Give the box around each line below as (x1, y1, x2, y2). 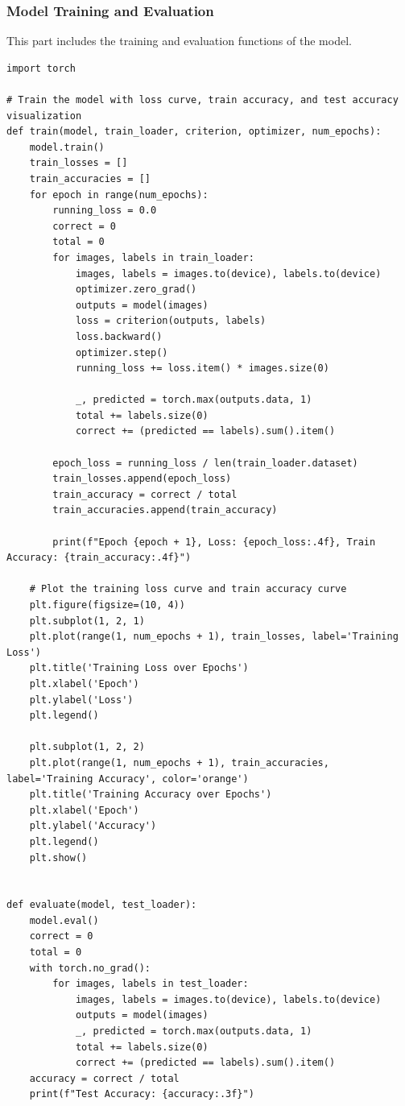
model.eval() (29, 914, 99, 926)
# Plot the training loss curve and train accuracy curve (29, 583, 347, 595)
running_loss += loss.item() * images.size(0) (75, 362, 329, 375)
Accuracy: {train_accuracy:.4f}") (6, 552, 192, 564)
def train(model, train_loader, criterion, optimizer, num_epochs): (6, 126, 382, 138)
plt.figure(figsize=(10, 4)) (29, 599, 185, 611)
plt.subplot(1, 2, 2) (29, 741, 145, 753)
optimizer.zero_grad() (75, 284, 197, 296)
